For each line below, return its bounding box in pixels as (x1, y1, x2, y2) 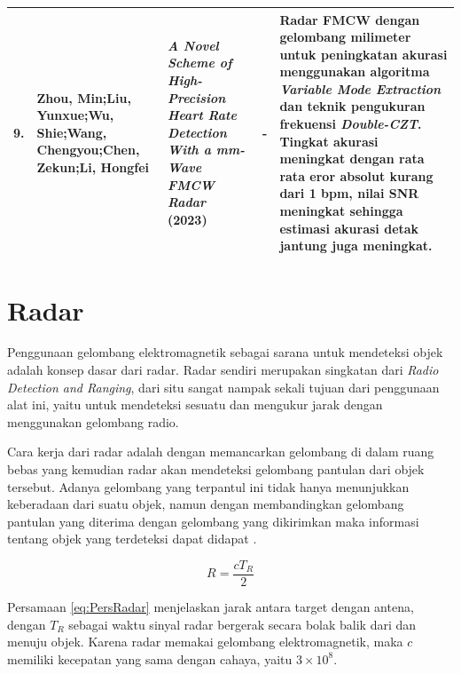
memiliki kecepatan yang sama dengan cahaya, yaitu (7, 649, 293, 668)
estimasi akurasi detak (279, 218, 419, 237)
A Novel (167, 36, 219, 54)
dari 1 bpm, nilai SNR (279, 184, 419, 202)
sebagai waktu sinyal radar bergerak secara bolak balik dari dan (68, 615, 417, 633)
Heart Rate (167, 106, 237, 124)
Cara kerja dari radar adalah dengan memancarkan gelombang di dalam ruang (7, 442, 434, 461)
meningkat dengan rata (279, 149, 425, 168)
